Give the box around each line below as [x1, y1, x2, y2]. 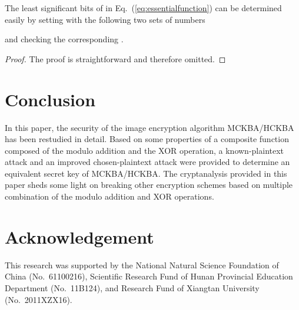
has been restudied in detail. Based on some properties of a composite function [5, 133, 289, 145]
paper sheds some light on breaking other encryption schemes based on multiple [5, 178, 293, 191]
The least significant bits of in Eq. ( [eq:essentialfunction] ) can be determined [5, 2, 282, 14]
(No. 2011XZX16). [5, 293, 72, 305]
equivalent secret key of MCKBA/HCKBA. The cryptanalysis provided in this [5, 167, 287, 179]
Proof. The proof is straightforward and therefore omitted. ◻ [5, 52, 226, 65]
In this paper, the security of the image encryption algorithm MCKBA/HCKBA [5, 121, 294, 133]
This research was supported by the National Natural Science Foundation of [5, 258, 279, 271]
